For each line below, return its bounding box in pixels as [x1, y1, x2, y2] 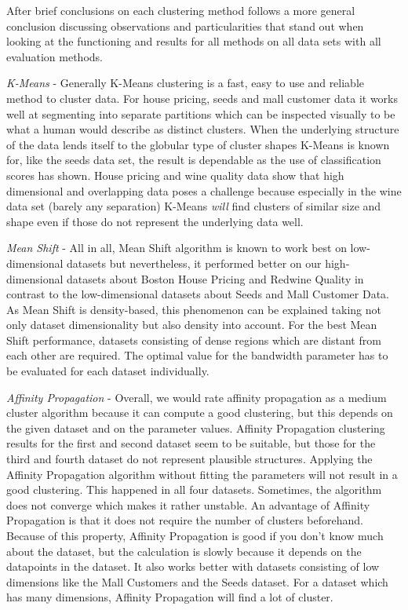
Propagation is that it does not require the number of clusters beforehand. [6, 512, 363, 528]
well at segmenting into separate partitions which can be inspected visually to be [6, 105, 395, 122]
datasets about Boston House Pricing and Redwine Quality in [67, 270, 364, 287]
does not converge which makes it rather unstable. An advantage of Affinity [6, 496, 370, 513]
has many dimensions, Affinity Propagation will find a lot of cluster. [6, 589, 333, 605]
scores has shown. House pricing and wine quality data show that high [6, 166, 344, 183]
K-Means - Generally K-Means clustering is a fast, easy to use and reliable [6, 75, 365, 91]
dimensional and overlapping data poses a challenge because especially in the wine [6, 182, 402, 199]
